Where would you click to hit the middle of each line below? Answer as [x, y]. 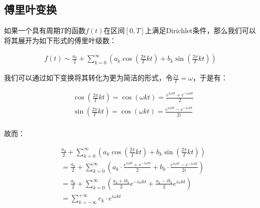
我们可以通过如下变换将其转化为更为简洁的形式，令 [88, 78]
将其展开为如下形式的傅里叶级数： [60, 40]
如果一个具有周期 [32, 30]
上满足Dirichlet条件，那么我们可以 [200, 30]
